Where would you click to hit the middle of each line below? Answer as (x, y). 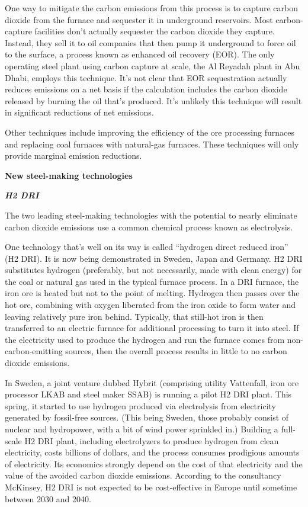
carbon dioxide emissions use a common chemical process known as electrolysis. (149, 227)
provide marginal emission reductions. (73, 155)
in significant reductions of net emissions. (79, 112)
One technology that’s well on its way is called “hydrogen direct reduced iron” (147, 247)
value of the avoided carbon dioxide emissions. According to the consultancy (143, 475)
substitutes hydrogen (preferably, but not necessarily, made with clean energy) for (153, 270)
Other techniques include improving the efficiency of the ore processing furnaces (150, 132)
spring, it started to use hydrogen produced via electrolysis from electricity (140, 405)
